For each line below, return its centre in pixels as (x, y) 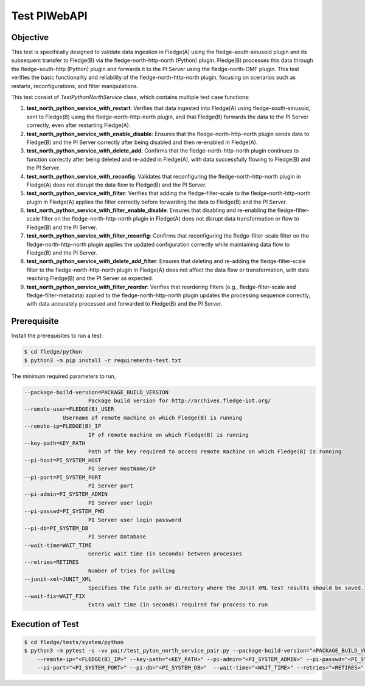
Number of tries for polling (132, 571)
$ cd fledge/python (53, 352)
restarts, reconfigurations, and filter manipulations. (75, 86)
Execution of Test (45, 624)
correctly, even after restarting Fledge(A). (78, 125)
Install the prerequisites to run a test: (57, 336)
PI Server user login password (135, 520)
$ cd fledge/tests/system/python (74, 642)
